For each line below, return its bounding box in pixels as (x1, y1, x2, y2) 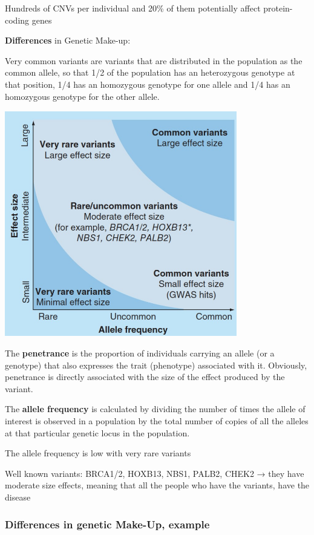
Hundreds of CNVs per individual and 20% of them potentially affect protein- (5, 2, 293, 14)
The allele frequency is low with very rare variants (5, 447, 191, 459)
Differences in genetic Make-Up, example (5, 516, 210, 531)
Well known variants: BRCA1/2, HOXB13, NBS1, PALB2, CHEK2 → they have (5, 467, 304, 479)
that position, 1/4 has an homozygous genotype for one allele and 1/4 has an (5, 77, 290, 90)
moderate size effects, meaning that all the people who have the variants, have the (5, 479, 310, 491)
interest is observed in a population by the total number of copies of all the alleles (5, 415, 309, 427)
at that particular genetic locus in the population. (5, 426, 190, 439)
